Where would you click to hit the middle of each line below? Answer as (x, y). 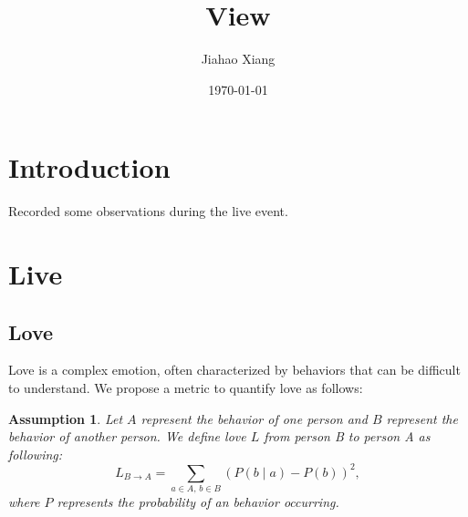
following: (36, 454)
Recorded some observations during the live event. (148, 211)
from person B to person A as (347, 436)
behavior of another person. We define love (127, 436)
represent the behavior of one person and (254, 418)
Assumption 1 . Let (66, 418)
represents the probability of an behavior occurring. (198, 502)
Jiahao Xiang (238, 59)
